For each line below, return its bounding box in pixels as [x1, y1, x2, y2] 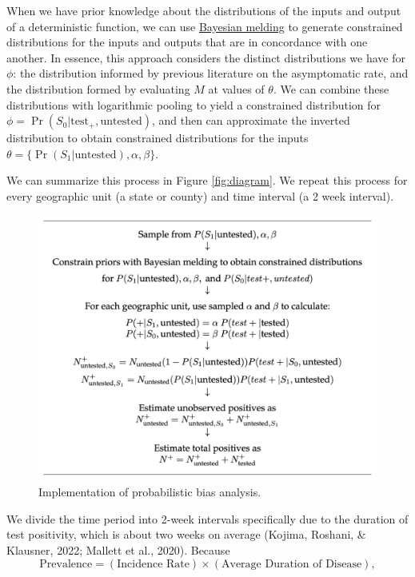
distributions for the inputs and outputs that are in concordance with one [6, 34, 368, 50]
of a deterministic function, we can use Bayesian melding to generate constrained [6, 18, 403, 34]
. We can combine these [273, 80, 389, 97]
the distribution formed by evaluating [6, 80, 190, 97]
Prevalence [39, 558, 93, 570]
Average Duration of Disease [221, 558, 362, 570]
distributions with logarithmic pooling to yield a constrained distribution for [6, 96, 381, 113]
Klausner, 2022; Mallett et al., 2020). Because [6, 541, 230, 558]
